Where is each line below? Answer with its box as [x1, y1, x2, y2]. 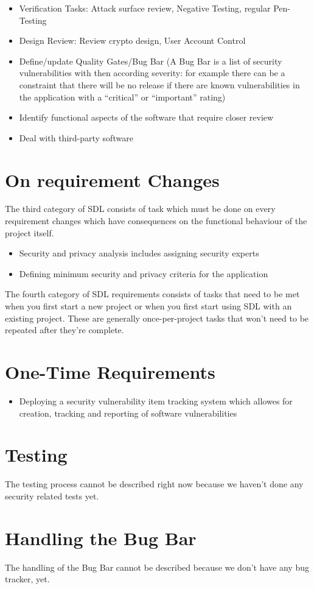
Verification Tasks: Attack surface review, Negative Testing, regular [19, 2, 271, 14]
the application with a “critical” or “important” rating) [19, 90, 226, 103]
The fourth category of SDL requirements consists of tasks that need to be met [5, 287, 300, 300]
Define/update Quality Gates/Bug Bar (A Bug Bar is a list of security [19, 54, 282, 67]
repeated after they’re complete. [5, 323, 124, 336]
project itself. [5, 226, 54, 239]
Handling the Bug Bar [5, 525, 197, 550]
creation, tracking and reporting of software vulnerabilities [19, 406, 237, 419]
